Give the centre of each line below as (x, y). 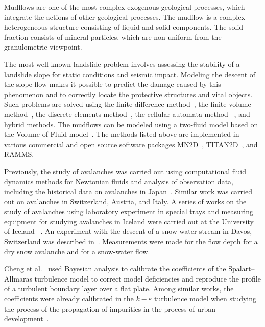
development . (27, 319)
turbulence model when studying (206, 299)
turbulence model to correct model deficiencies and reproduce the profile (148, 278)
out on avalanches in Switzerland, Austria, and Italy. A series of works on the (125, 201)
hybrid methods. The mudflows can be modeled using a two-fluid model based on (131, 124)
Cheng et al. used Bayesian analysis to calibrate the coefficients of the (115, 268)
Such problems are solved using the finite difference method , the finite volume (128, 104)
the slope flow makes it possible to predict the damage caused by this (113, 84)
